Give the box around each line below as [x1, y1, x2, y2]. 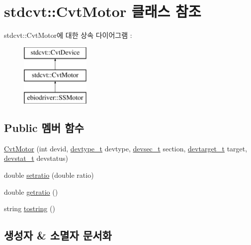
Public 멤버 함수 [4, 120, 84, 135]
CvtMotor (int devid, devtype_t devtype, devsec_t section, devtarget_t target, [4, 143, 248, 153]
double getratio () [4, 186, 58, 197]
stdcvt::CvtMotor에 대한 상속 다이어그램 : [4, 30, 132, 40]
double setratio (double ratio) [4, 170, 94, 180]
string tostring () [4, 203, 55, 214]
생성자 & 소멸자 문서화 [4, 228, 112, 243]
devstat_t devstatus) [4, 153, 68, 163]
